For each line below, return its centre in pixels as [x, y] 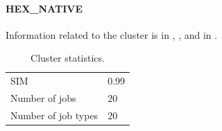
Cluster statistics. [68, 58]
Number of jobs [43, 98]
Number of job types [54, 115]
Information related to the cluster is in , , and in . [112, 34]
